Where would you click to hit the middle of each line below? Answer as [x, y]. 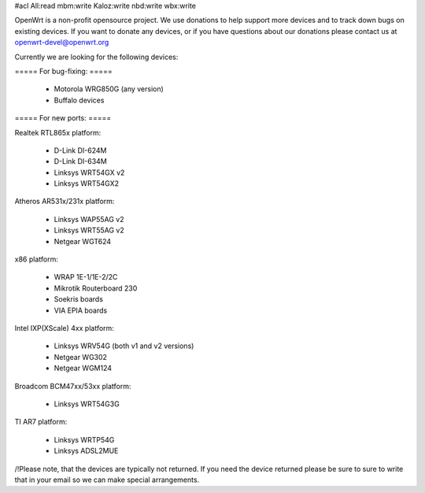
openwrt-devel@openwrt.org [62, 43]
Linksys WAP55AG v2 [89, 219]
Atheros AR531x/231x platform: [65, 202]
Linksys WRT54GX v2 [89, 172]
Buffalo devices [79, 100]
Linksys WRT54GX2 [87, 183]
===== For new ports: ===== [63, 118]
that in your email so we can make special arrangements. [107, 480]
